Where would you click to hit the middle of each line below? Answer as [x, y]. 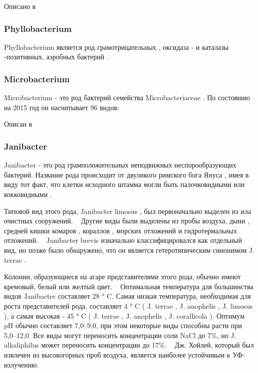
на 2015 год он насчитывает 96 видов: [62, 107]
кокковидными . [28, 194]
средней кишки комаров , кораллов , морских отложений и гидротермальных [121, 230]
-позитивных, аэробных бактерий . [56, 57]
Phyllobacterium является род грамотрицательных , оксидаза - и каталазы [116, 47]
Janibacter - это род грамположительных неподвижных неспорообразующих [120, 165]
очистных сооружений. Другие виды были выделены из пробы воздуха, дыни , [127, 221]
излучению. [21, 364]
